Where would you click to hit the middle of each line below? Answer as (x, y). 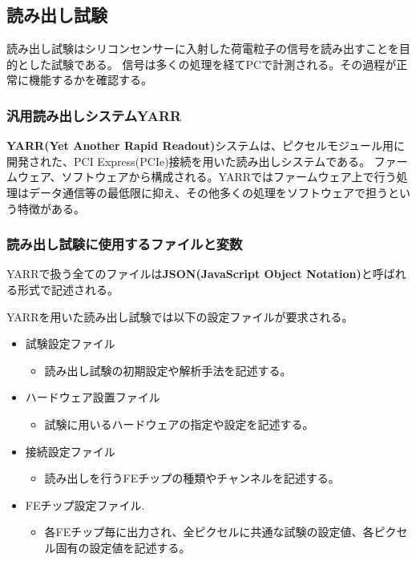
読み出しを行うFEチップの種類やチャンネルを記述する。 (192, 478)
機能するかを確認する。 (90, 80)
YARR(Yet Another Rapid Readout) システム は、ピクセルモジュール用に (206, 145)
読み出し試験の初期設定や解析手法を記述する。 (168, 370)
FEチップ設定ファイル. (85, 504)
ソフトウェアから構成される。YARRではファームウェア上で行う (229, 177)
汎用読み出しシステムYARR (94, 115)
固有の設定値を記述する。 (123, 547)
